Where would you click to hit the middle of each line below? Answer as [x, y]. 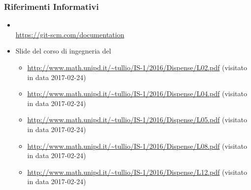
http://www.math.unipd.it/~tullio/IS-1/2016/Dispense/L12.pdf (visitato [137, 172]
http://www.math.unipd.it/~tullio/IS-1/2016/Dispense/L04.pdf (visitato [137, 94]
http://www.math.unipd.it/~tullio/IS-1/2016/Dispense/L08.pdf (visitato [137, 146]
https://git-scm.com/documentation [70, 34]
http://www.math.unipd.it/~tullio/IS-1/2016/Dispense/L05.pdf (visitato [137, 120]
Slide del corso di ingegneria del [63, 51]
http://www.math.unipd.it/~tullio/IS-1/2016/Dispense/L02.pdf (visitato [137, 67]
